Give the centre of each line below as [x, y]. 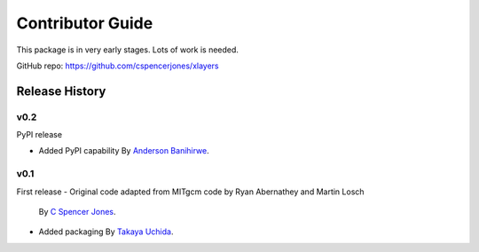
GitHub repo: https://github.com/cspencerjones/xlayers [118, 66]
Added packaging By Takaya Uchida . [106, 232]
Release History [61, 91]
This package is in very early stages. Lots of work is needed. [128, 50]
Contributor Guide [85, 23]
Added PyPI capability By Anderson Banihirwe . [124, 151]
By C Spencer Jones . [77, 212]
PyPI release [39, 135]
